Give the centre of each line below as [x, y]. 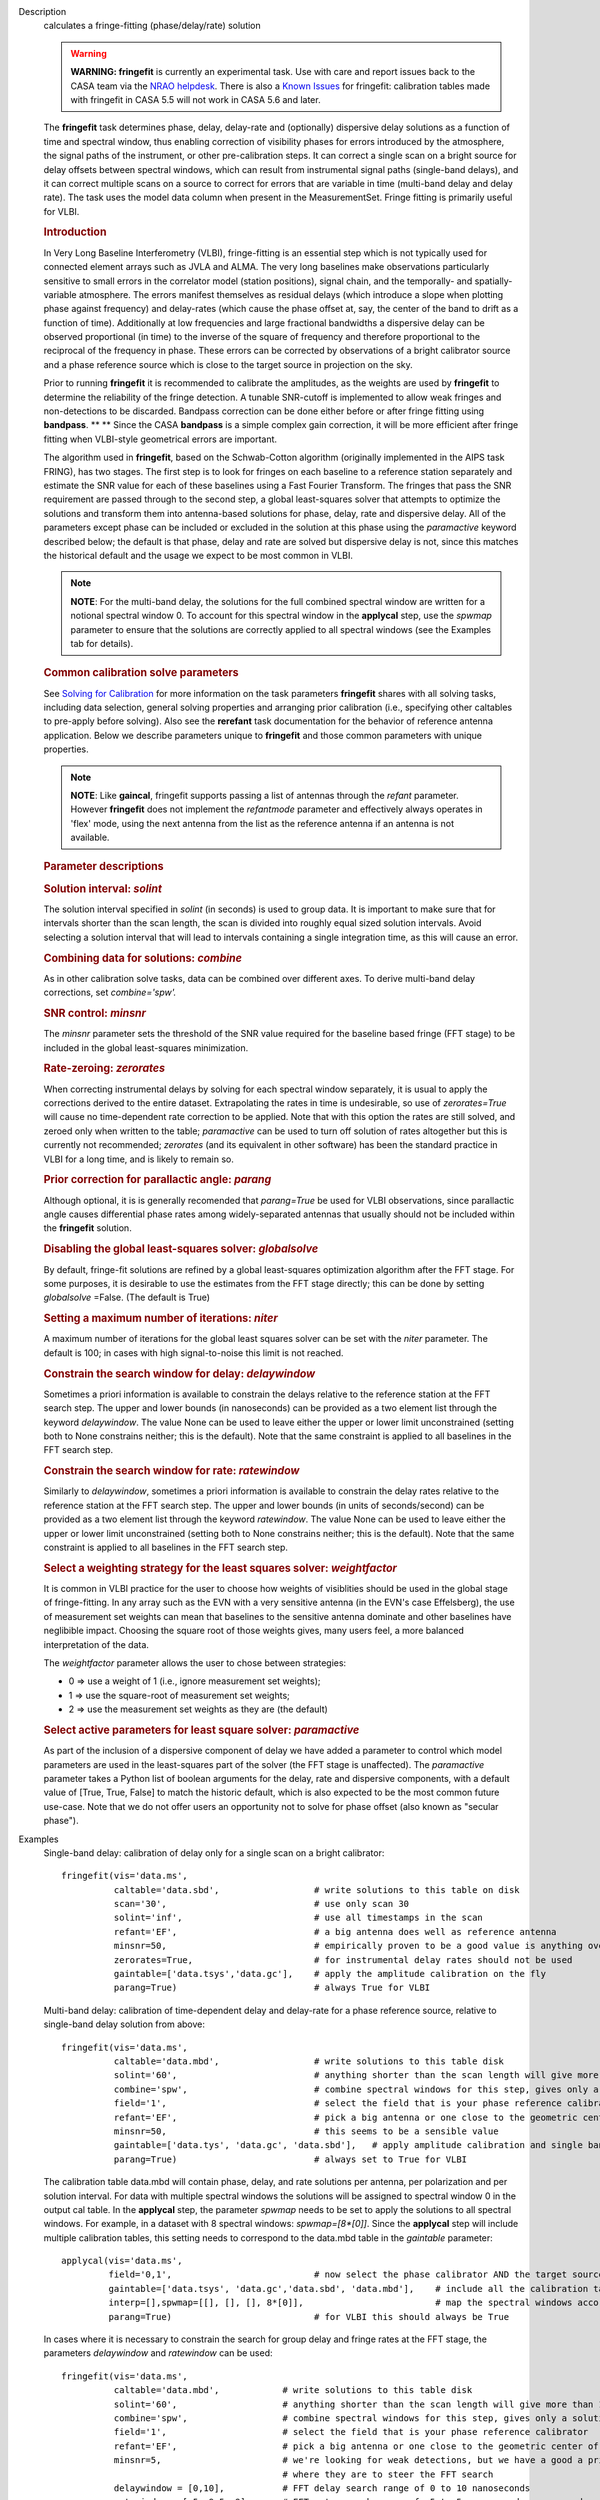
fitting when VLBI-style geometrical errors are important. [160, 439]
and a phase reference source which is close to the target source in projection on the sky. [228, 364]
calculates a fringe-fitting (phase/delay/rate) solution [152, 26]
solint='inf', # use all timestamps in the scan [298, 1918]
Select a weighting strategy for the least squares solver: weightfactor [220, 1568]
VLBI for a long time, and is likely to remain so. [139, 1159]
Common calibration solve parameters [141, 673]
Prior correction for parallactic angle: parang [157, 1180]
